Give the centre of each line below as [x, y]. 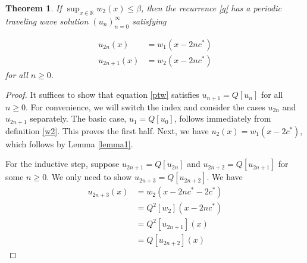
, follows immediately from [223, 118]
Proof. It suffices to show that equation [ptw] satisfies [102, 95]
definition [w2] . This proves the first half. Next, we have [107, 130]
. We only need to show [89, 177]
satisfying [149, 21]
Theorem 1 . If [34, 8]
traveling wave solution [47, 21]
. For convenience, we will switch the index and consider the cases [145, 106]
